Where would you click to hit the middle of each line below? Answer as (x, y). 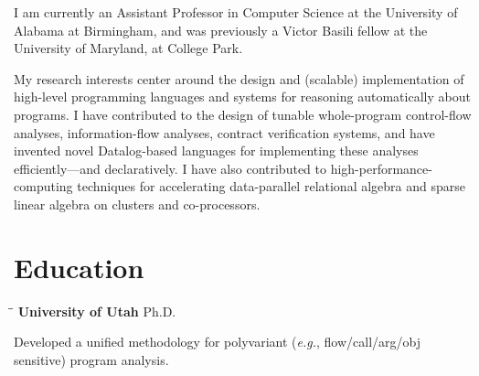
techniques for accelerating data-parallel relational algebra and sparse (271, 186)
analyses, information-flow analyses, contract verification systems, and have (224, 132)
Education (79, 267)
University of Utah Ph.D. (97, 311)
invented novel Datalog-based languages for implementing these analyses (216, 150)
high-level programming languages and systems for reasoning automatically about (242, 97)
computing (43, 186)
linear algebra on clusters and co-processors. (137, 204)
